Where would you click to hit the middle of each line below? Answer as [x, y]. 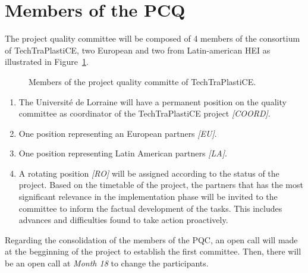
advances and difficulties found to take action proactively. [123, 220]
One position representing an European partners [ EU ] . [118, 133]
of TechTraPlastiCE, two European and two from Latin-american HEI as [138, 50]
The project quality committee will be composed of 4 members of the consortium [153, 38]
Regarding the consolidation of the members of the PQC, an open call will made [151, 239]
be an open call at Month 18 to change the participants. [107, 263]
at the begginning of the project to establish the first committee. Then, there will [153, 251]
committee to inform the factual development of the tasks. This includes [150, 208]
